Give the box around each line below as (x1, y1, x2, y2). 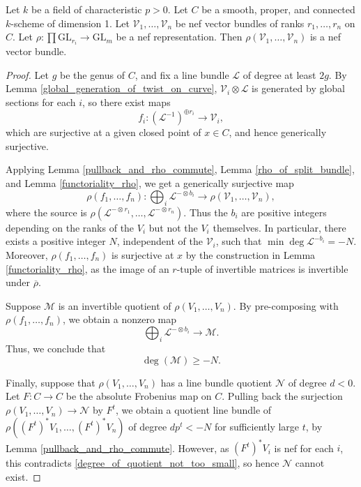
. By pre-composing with (233, 298, 339, 313)
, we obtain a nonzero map (63, 312, 176, 327)
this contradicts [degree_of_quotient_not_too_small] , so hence (6, 456, 279, 470)
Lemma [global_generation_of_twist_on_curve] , (6, 81, 217, 96)
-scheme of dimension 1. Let (10, 15, 130, 30)
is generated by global (252, 81, 346, 96)
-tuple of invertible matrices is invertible (176, 261, 348, 276)
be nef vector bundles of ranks (175, 15, 305, 30)
